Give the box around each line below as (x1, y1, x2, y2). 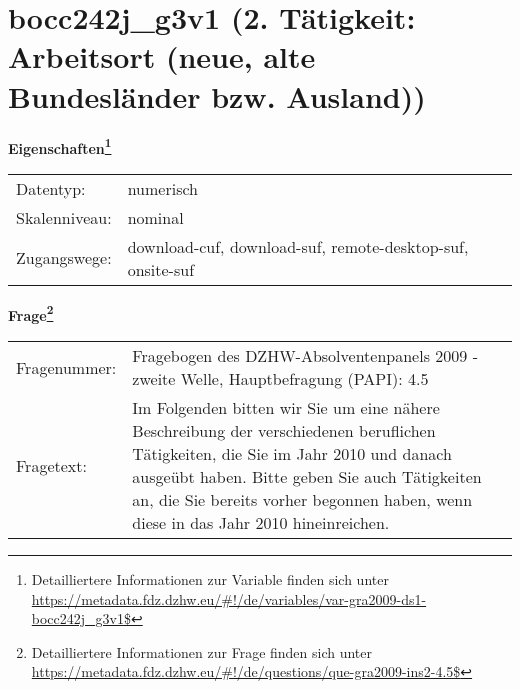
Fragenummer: (16, 355, 117, 379)
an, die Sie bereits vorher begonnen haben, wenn (132, 488, 473, 511)
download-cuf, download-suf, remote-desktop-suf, (127, 234, 469, 258)
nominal (127, 205, 184, 229)
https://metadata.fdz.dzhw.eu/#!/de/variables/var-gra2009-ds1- (31, 588, 427, 609)
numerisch (127, 176, 198, 200)
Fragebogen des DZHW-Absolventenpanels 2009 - (132, 344, 478, 367)
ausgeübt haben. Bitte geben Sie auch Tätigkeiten (132, 465, 482, 488)
